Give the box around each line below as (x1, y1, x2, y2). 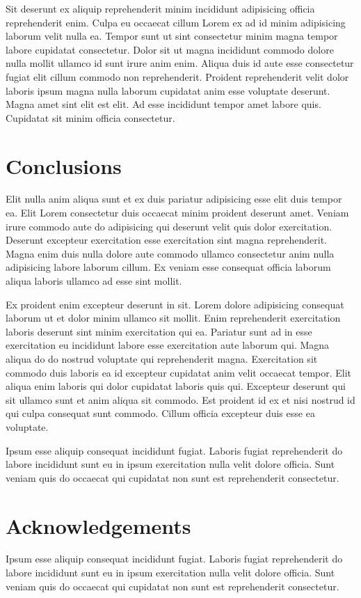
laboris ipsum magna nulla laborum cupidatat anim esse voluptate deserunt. (6, 83, 330, 97)
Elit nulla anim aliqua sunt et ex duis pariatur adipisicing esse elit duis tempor (6, 191, 342, 206)
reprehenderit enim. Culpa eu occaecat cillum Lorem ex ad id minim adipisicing (6, 15, 346, 29)
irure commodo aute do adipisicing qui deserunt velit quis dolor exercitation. (6, 219, 332, 233)
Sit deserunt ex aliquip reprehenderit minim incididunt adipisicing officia (6, 1, 315, 15)
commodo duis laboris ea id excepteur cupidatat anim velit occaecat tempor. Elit (6, 365, 352, 379)
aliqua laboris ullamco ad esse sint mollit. (6, 274, 182, 288)
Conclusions (6, 151, 122, 180)
